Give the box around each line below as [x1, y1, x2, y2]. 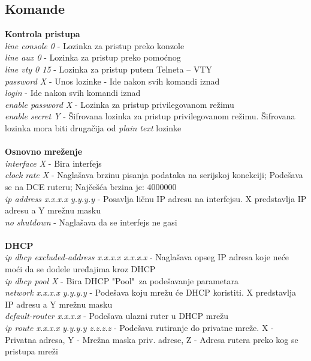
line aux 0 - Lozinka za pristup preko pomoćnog [5, 51, 181, 64]
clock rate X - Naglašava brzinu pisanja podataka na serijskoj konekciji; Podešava [5, 169, 303, 181]
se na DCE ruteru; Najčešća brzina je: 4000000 [5, 180, 177, 192]
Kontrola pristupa [5, 28, 80, 40]
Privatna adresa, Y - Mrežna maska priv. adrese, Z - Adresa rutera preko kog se [5, 333, 298, 345]
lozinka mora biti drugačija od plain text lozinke [5, 121, 182, 134]
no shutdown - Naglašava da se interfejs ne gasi [5, 215, 177, 228]
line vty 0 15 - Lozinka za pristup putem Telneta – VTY [5, 62, 212, 75]
